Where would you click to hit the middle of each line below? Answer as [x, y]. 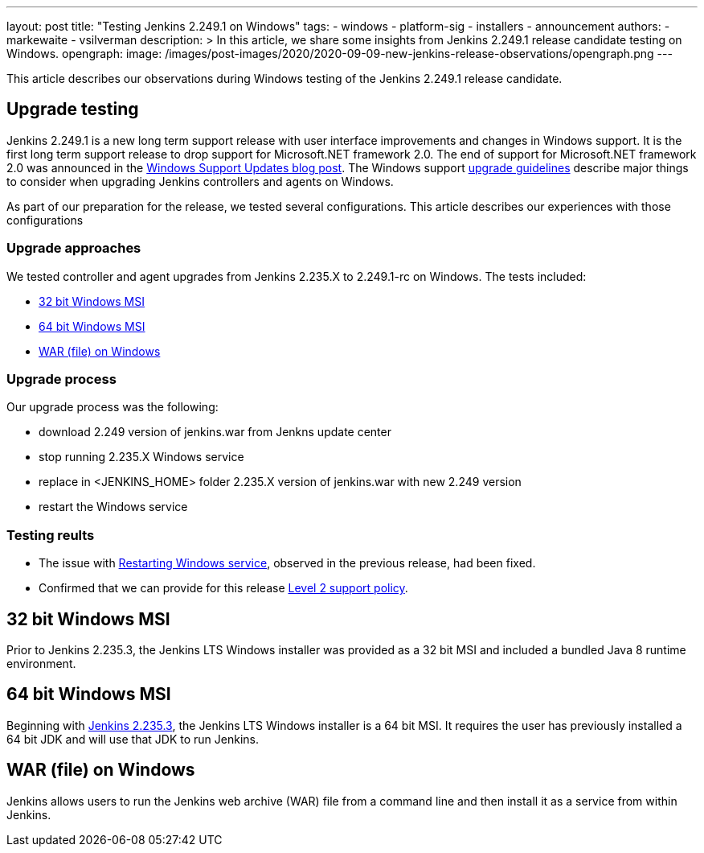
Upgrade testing [73, 109]
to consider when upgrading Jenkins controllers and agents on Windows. [200, 181]
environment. [41, 663]
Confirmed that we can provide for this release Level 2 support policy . [223, 588]
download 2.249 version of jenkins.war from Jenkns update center [215, 432]
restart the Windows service [113, 507]
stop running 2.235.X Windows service [141, 457]
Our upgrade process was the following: [113, 407]
